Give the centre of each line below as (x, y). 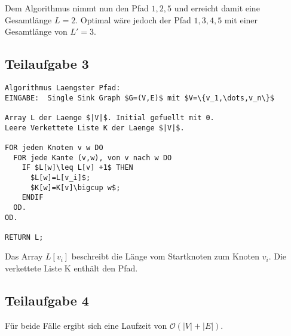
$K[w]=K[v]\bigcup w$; (75, 187)
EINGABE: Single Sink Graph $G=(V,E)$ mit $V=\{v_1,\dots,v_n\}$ (140, 98)
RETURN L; (24, 237)
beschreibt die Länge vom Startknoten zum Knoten (166, 256)
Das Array (24, 256)
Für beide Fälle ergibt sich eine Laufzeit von (86, 325)
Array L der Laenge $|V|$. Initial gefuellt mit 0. (110, 117)
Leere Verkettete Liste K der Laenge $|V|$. (95, 128)
